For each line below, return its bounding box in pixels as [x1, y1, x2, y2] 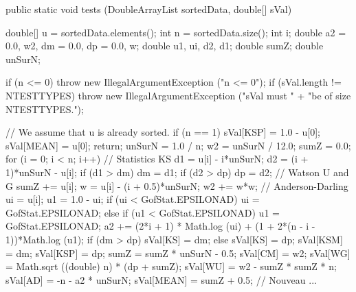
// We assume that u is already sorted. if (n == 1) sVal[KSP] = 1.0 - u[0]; [5, 125, 320, 139]
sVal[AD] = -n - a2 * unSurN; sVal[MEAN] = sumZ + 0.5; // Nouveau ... [5, 272, 317, 287]
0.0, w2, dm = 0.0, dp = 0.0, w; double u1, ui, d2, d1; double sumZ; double [5, 38, 324, 53]
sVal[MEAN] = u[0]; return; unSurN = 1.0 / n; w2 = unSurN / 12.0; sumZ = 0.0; [5, 138, 351, 152]
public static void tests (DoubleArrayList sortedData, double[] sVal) [5, 2, 292, 16]
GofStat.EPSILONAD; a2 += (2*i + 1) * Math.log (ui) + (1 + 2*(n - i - [5, 219, 315, 233]
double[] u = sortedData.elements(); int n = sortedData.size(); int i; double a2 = [5, 25, 346, 39]
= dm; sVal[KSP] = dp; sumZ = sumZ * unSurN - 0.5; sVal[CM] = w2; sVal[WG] [5, 245, 351, 260]
